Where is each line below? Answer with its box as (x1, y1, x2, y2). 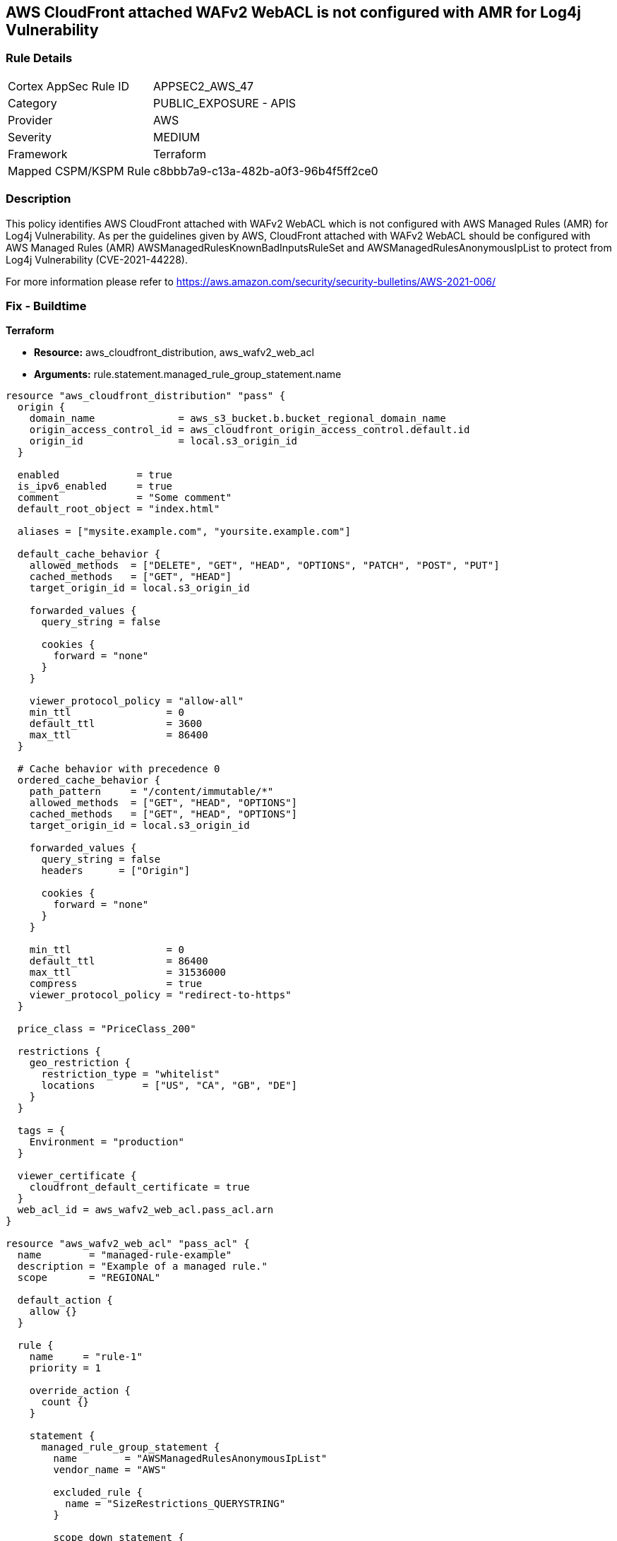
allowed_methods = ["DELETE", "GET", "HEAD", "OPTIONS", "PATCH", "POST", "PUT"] (29, 560, 500, 572)
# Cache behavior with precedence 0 (17, 763, 220, 775)
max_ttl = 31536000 (29, 967, 226, 979)
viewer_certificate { (17, 1170, 137, 1182)
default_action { (17, 1294, 113, 1306)
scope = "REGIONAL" (17, 1272, 161, 1284)
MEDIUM (153, 129, 200, 144)
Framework (8, 146, 68, 161)
